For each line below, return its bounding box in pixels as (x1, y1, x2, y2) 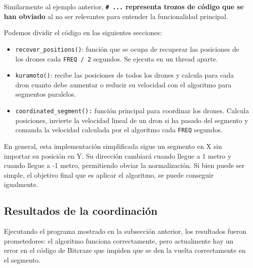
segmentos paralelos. (15, 89, 76, 99)
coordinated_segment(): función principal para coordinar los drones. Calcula (15, 105, 249, 115)
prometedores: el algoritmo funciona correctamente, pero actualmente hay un (4, 235, 234, 246)
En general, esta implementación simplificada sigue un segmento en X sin (4, 141, 222, 151)
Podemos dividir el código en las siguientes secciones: (4, 27, 162, 38)
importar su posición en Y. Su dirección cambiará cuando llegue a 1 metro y (4, 150, 232, 161)
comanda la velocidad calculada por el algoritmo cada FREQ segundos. (15, 124, 223, 135)
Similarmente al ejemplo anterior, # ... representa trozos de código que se (4, 1, 244, 11)
